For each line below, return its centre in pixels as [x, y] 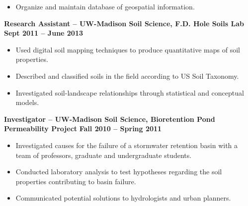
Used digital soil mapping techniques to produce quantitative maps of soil [128, 49]
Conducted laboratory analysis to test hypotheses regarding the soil [119, 172]
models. [27, 102]
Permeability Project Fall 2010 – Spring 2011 [83, 129]
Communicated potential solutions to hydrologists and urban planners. [123, 198]
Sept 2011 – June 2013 [44, 33]
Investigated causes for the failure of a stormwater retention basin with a [127, 145]
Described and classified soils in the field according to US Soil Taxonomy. [127, 76]
